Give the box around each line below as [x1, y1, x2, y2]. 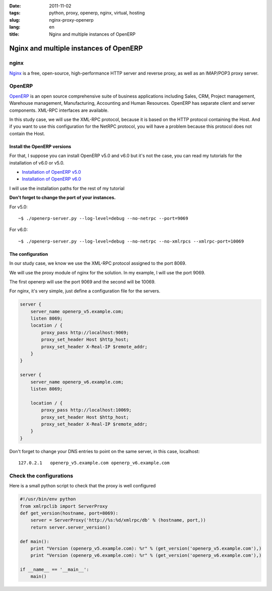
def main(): [20, 539, 50, 544]
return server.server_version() [30, 524, 111, 530]
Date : [9, 3, 21, 9]
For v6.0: [9, 227, 28, 233]
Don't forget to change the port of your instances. [9, 194, 116, 201]
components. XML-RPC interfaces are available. [9, 107, 109, 113]
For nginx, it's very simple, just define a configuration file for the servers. [9, 288, 161, 294]
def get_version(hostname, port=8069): [20, 510, 118, 516]
